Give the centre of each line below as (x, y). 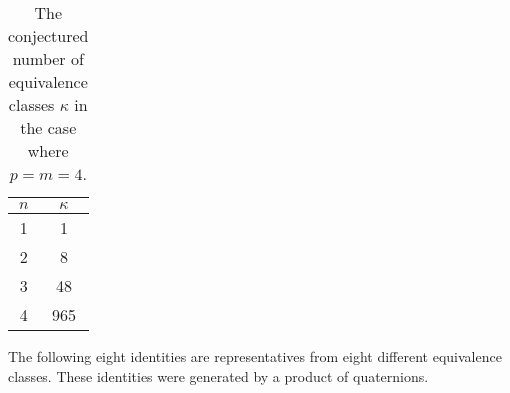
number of (48, 58)
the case (48, 127)
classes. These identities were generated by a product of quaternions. (218, 375)
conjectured (48, 35)
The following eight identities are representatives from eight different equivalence (255, 356)
